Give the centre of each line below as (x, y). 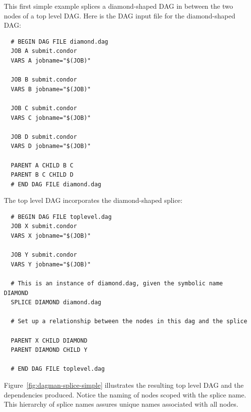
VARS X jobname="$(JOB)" (51, 236)
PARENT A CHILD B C (42, 165)
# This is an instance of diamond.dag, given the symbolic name (117, 284)
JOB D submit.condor (44, 137)
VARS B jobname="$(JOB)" (51, 89)
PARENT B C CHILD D (42, 175)
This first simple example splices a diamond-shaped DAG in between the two (118, 6)
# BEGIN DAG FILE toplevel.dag (61, 217)
